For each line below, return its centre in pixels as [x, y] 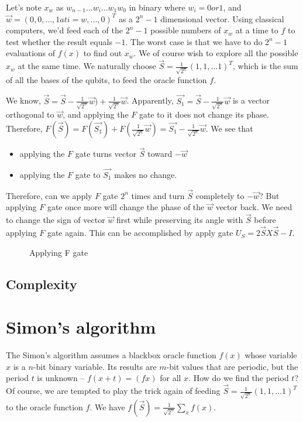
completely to [220, 195]
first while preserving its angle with [180, 220]
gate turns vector [106, 154]
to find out [103, 53]
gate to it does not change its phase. [204, 114]
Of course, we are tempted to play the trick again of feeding [113, 391]
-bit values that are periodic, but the [232, 366]
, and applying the [96, 114]
